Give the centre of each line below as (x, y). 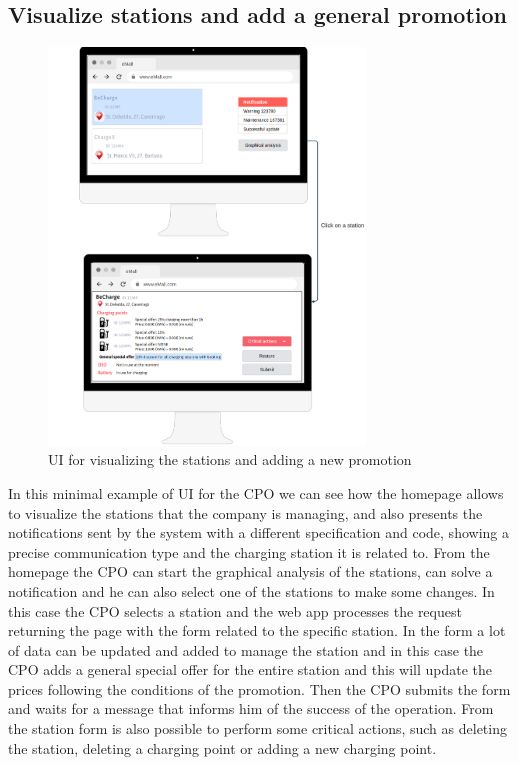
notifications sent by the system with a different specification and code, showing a (258, 532)
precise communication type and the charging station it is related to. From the (249, 551)
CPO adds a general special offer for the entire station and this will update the (250, 669)
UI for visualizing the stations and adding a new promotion (230, 459)
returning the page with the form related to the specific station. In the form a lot (257, 630)
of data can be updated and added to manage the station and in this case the (246, 649)
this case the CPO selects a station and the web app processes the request (235, 610)
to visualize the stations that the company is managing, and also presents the (245, 512)
